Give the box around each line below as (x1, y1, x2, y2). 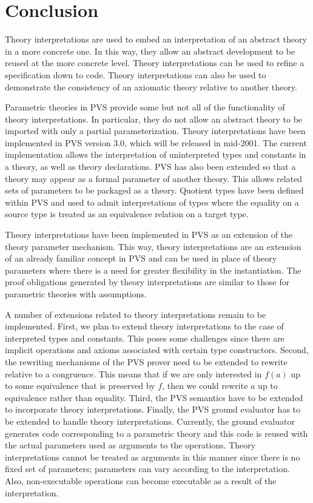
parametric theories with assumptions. (5, 288, 147, 300)
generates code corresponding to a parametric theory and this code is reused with (5, 427, 308, 439)
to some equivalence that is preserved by (5, 379, 155, 392)
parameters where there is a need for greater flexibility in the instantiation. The (5, 263, 301, 276)
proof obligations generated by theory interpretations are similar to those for (5, 275, 290, 288)
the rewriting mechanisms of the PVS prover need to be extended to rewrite (5, 355, 288, 368)
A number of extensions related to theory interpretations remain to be (5, 308, 266, 320)
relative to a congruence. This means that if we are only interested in (5, 367, 262, 380)
